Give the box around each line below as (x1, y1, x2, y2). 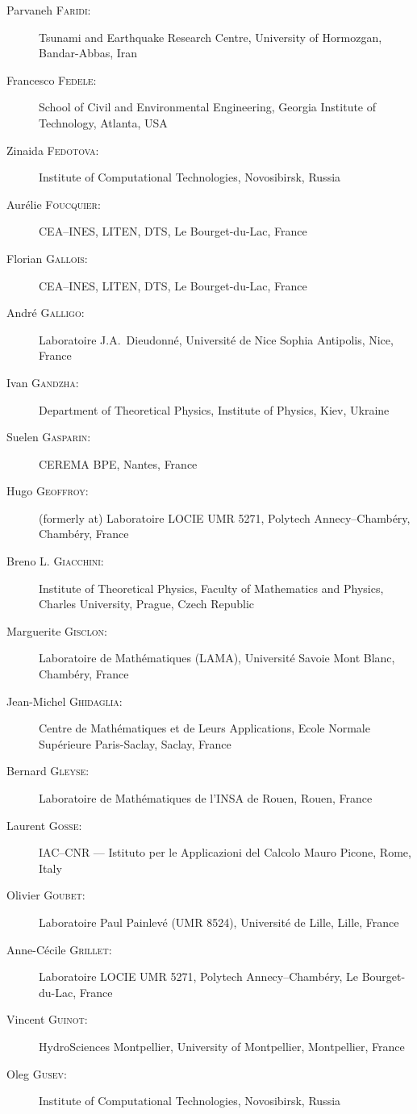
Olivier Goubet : (6, 887, 85, 903)
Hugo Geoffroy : (6, 482, 89, 499)
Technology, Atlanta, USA (39, 114, 168, 131)
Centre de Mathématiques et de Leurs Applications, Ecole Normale (39, 720, 370, 736)
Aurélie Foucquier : (6, 195, 101, 212)
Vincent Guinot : (6, 1011, 88, 1028)
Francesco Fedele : (6, 71, 97, 88)
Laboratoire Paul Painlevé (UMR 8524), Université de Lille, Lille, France (39, 913, 399, 930)
